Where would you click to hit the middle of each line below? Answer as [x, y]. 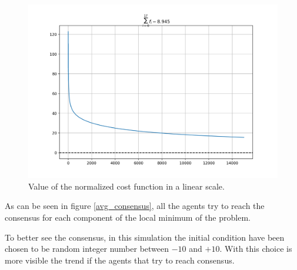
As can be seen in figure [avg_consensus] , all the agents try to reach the [135, 206]
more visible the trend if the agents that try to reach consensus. [120, 260]
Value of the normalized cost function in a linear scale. [126, 186]
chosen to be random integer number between [87, 249]
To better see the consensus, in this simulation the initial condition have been [145, 237]
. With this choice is [256, 249]
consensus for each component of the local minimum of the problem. [128, 217]
